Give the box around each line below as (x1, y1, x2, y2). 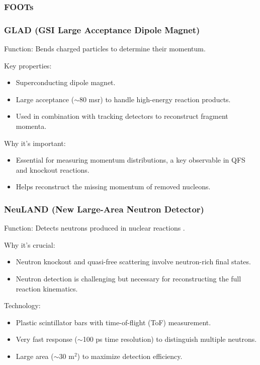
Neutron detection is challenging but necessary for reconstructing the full (16, 273, 241, 283)
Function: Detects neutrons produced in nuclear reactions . (4, 223, 185, 233)
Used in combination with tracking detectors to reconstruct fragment (16, 111, 228, 121)
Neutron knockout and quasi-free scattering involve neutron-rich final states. (16, 256, 251, 267)
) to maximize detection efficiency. (77, 350, 183, 361)
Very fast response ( (16, 334, 77, 344)
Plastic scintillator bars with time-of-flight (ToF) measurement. (16, 317, 211, 327)
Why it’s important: (4, 137, 66, 148)
